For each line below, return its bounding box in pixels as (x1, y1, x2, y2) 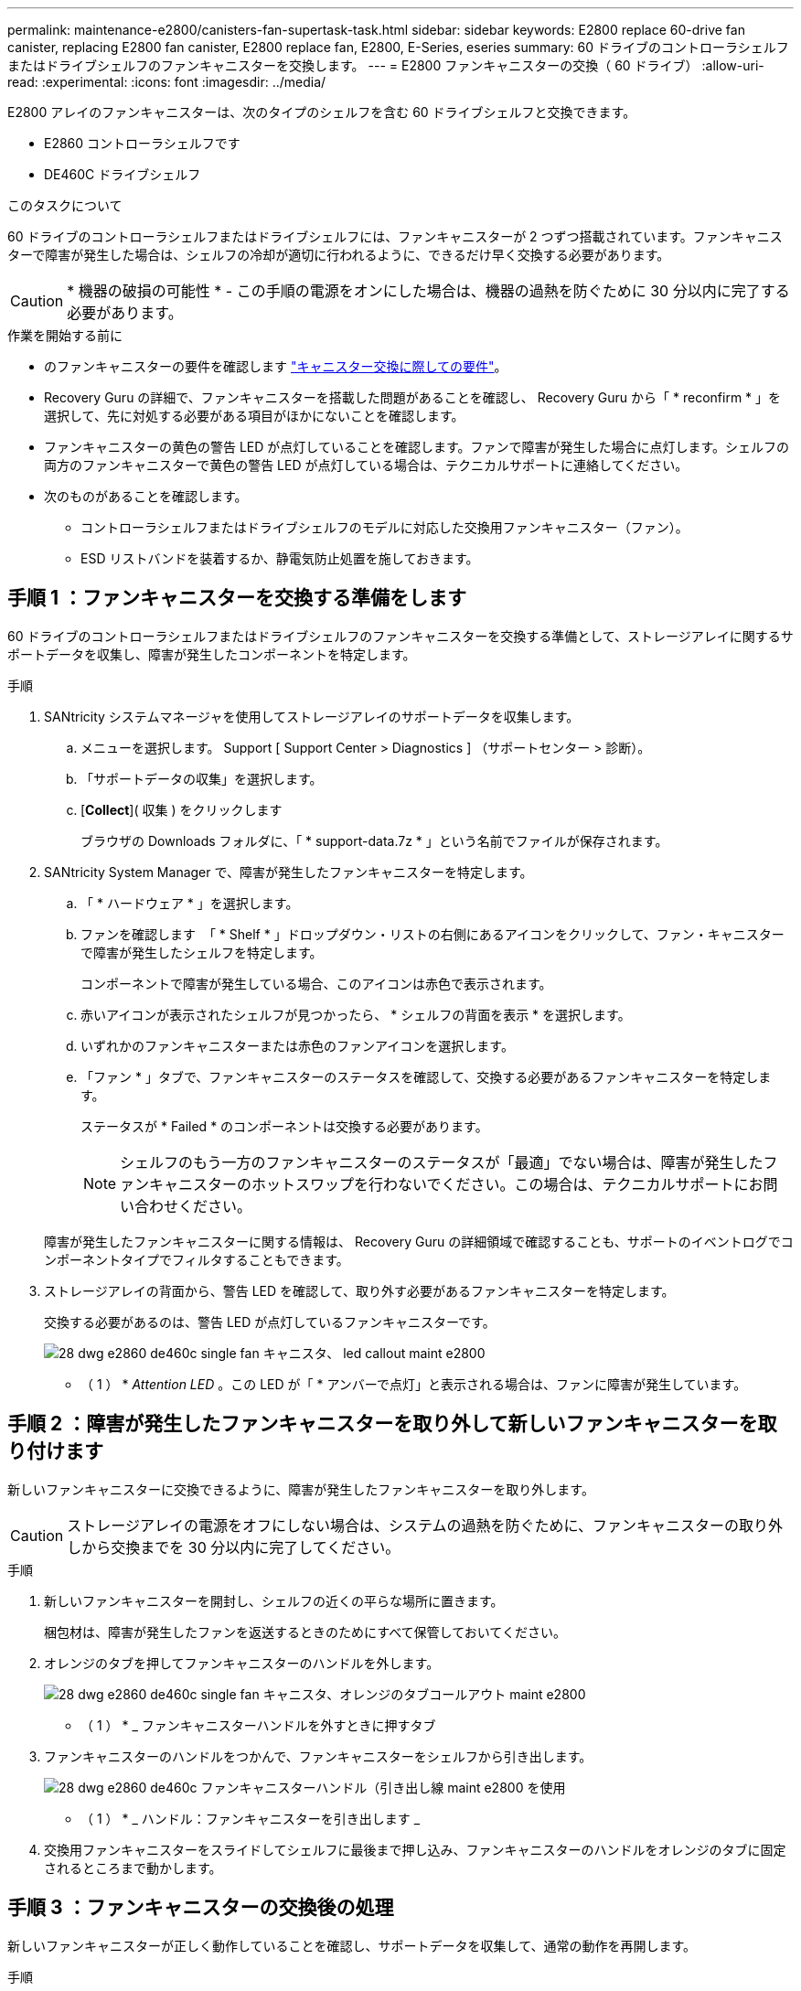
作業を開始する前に (7, 327, 123, 343)
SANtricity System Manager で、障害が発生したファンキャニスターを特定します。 (44, 863, 533, 880)
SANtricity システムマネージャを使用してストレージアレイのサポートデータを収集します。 (44, 708, 580, 724)
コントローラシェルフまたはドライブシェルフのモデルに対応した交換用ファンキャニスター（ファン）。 (80, 519, 689, 535)
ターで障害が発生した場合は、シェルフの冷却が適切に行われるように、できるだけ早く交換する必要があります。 (7, 247, 670, 262)
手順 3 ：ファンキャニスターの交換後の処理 (7, 1896, 394, 1920)
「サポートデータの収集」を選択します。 (80, 770, 323, 787)
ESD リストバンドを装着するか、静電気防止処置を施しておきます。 (80, 551, 479, 566)
